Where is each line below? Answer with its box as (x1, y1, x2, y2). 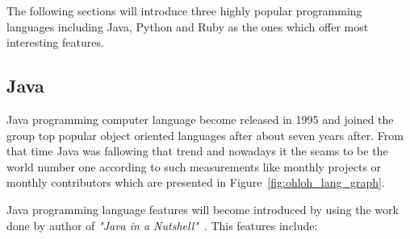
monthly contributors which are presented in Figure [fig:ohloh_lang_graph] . (6, 174, 385, 191)
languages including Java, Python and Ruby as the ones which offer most (6, 18, 369, 35)
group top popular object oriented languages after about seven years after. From (6, 126, 404, 143)
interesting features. (6, 34, 104, 51)
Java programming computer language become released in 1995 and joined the (6, 110, 394, 127)
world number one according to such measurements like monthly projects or (6, 158, 382, 175)
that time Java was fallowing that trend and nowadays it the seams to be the (6, 142, 388, 159)
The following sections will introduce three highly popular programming (6, 2, 362, 19)
